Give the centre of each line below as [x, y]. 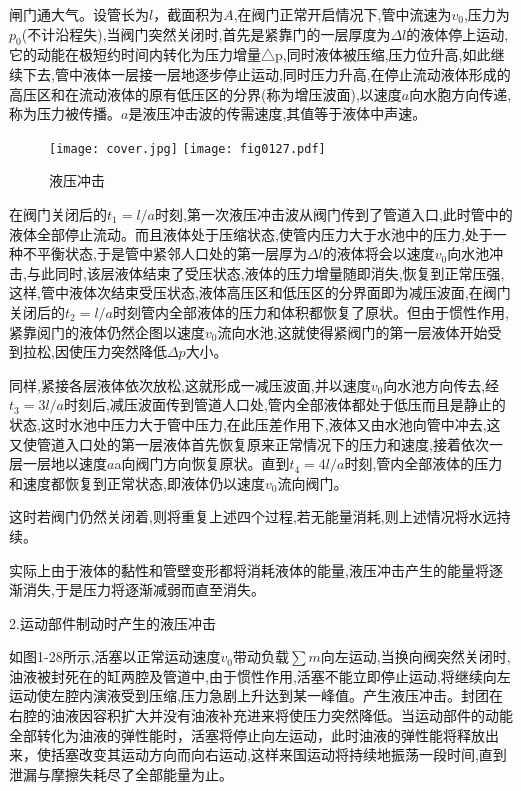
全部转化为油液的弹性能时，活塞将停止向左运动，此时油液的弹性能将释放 [247, 734]
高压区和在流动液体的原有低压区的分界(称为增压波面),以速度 [205, 93]
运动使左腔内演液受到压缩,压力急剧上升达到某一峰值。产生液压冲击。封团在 [256, 695]
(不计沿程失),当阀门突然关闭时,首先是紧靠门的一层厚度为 [206, 33]
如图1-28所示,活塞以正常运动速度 [115, 656]
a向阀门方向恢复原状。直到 [202, 463]
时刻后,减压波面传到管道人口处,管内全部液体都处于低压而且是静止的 [285, 404]
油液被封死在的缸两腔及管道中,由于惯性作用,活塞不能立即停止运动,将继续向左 [260, 675]
